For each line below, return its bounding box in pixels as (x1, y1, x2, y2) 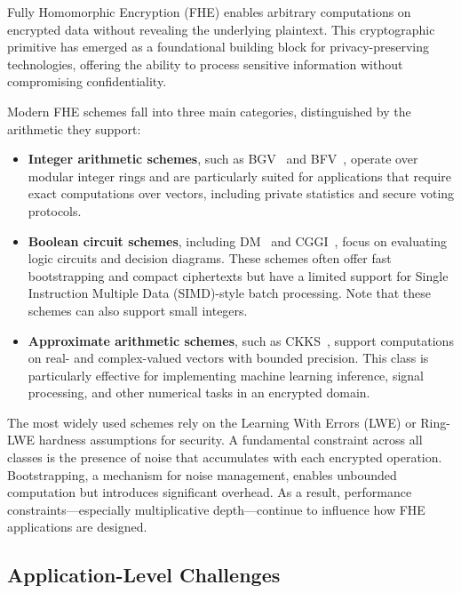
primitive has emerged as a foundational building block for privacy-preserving (7, 37, 429, 56)
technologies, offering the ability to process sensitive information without (7, 54, 403, 73)
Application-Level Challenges (7, 561, 281, 589)
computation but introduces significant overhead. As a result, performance (7, 483, 412, 501)
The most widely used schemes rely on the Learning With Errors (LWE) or (7, 413, 417, 431)
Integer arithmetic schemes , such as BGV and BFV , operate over (28, 149, 418, 168)
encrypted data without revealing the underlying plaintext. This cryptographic (7, 20, 435, 38)
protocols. (28, 201, 82, 220)
